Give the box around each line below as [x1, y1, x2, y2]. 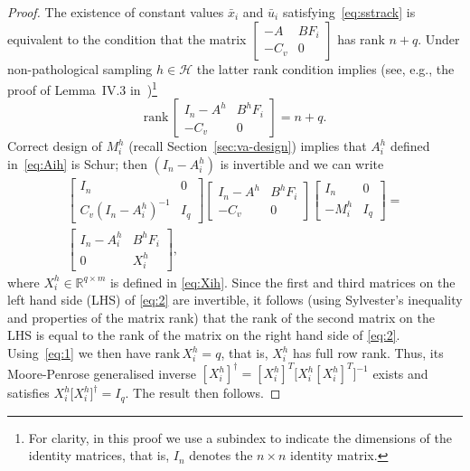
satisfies [7, 383, 50, 402]
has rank [337, 29, 385, 48]
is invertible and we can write [220, 155, 384, 174]
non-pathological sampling [7, 59, 153, 78]
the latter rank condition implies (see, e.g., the [196, 59, 455, 78]
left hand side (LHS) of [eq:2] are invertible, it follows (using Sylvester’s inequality [7, 290, 463, 309]
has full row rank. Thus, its [292, 344, 444, 363]
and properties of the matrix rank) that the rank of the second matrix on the [7, 307, 435, 326]
